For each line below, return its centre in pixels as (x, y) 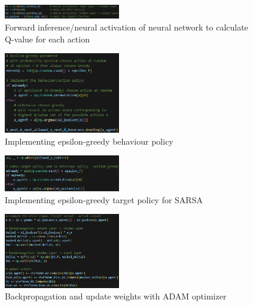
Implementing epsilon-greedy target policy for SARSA (104, 199)
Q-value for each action (47, 39)
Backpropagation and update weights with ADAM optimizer (116, 296)
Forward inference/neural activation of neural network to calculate (126, 27)
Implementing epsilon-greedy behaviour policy (89, 141)
